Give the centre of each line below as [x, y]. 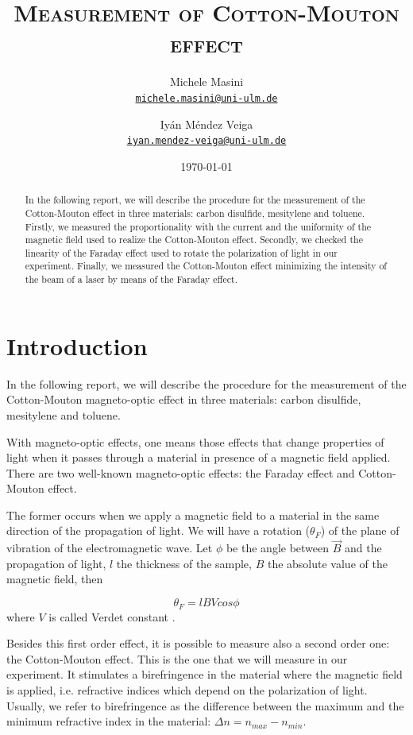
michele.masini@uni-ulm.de [206, 98]
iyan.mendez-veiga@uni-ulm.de [206, 141]
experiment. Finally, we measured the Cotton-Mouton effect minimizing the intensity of [206, 266]
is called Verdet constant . [112, 616]
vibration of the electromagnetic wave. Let [110, 548]
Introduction [77, 345]
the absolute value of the [327, 563]
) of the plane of [360, 530]
